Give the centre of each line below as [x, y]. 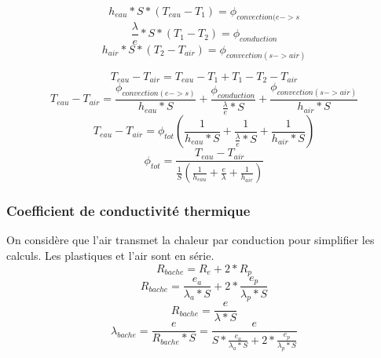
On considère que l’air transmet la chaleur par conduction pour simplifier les [190, 240]
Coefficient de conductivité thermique [128, 211]
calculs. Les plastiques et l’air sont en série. [110, 255]
